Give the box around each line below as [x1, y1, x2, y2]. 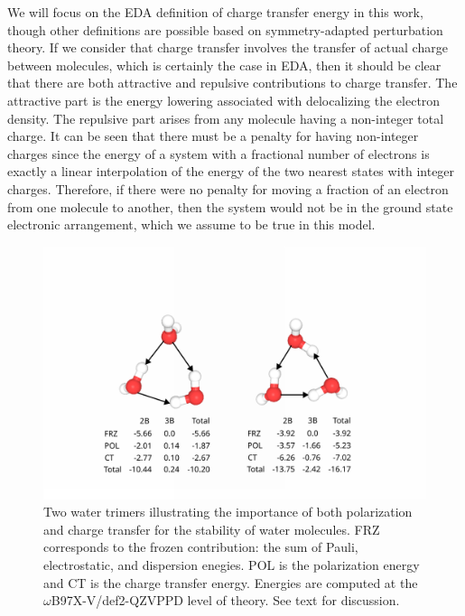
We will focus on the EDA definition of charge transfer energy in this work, [7, 3, 423, 21]
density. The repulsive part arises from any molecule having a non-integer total [7, 108, 444, 127]
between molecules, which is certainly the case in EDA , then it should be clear [7, 55, 442, 74]
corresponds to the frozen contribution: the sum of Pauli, [43, 537, 358, 556]
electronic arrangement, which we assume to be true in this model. [7, 215, 376, 234]
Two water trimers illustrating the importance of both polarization [43, 502, 413, 521]
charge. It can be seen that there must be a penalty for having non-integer [7, 126, 419, 145]
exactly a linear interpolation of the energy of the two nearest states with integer [7, 162, 455, 181]
